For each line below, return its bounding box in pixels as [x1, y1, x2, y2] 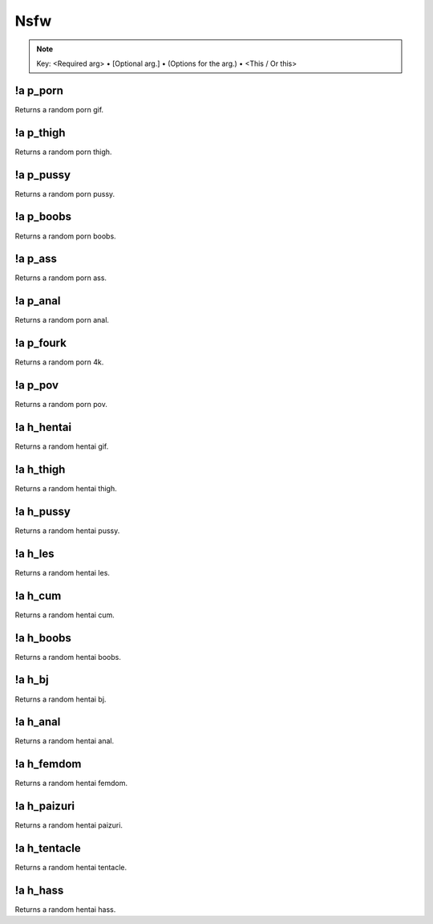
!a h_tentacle [14, 841, 81, 855]
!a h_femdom [14, 757, 82, 771]
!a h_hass [14, 883, 64, 897]
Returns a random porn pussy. [14, 189, 115, 198]
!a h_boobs [14, 631, 72, 645]
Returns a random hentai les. [14, 568, 110, 577]
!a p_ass [14, 252, 58, 266]
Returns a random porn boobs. [14, 231, 116, 241]
